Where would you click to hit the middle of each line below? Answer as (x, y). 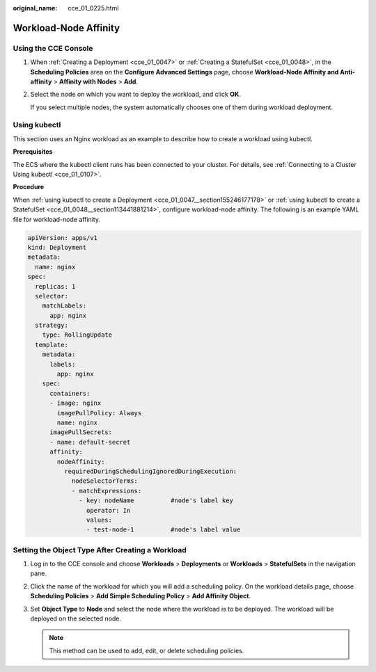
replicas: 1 (55, 286)
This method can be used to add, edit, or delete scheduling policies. (147, 650)
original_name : (35, 8)
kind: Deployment (57, 247)
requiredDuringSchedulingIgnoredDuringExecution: (150, 471)
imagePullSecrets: (81, 432)
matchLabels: (64, 306)
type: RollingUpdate (77, 335)
